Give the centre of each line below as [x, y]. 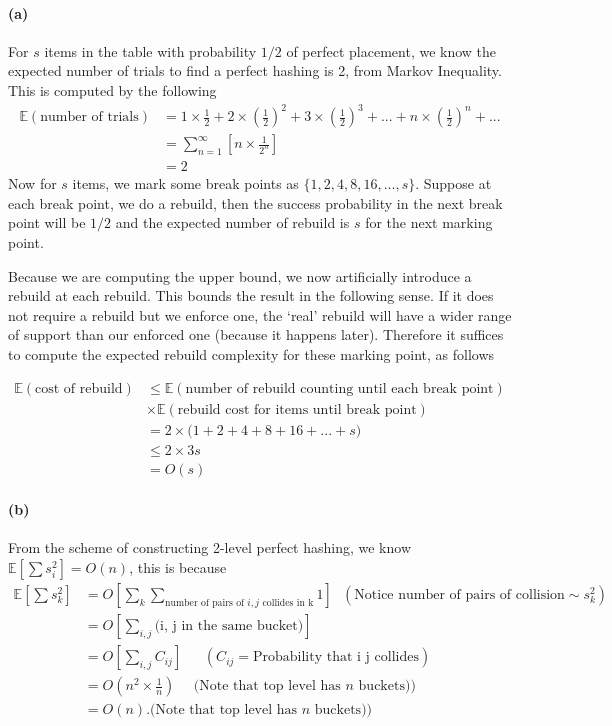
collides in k [288, 602]
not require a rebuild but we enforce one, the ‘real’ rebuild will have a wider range [260, 314]
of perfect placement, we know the [391, 50]
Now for [32, 183]
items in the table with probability [150, 50]
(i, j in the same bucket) [229, 626]
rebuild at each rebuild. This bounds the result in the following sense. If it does [251, 295]
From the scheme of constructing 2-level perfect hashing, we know [210, 547]
